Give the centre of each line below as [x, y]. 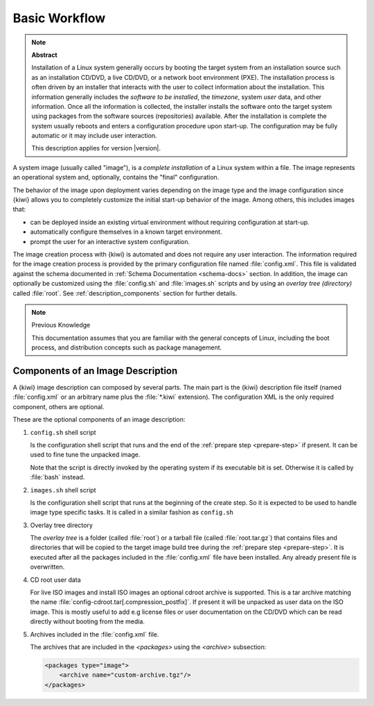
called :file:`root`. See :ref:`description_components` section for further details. [125, 293]
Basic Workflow [59, 18]
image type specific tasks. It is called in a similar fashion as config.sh [132, 513]
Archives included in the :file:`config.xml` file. [95, 634]
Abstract [45, 55]
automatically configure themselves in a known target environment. [126, 232]
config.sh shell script [63, 432]
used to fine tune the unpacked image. [85, 455]
